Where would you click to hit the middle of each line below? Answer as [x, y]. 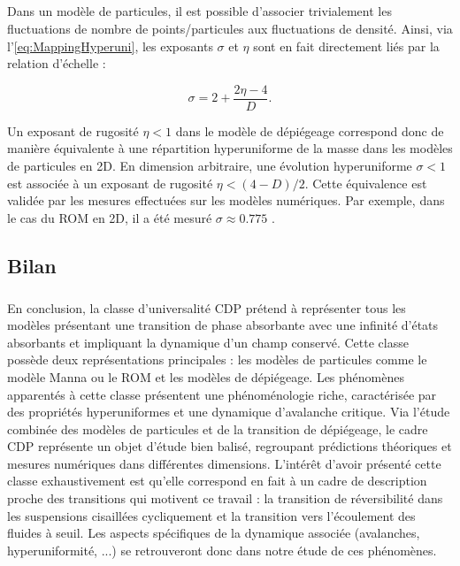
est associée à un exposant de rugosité [110, 183]
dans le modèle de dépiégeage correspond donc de [310, 130]
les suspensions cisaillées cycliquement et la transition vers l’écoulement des [211, 515]
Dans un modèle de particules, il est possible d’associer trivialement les [199, 11]
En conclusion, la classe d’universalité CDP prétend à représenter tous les [207, 307]
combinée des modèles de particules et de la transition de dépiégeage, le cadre [218, 428]
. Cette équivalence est [366, 183]
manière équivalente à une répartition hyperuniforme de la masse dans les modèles [230, 148]
